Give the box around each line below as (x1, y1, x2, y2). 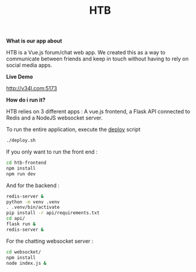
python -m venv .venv (6, 198, 60, 205)
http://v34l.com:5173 (6, 85, 58, 92)
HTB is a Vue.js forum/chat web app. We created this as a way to (6, 49, 166, 56)
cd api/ (6, 216, 26, 222)
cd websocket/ (6, 249, 42, 255)
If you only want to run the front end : (6, 148, 98, 155)
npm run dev (6, 171, 36, 177)
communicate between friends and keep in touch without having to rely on (6, 55, 189, 63)
